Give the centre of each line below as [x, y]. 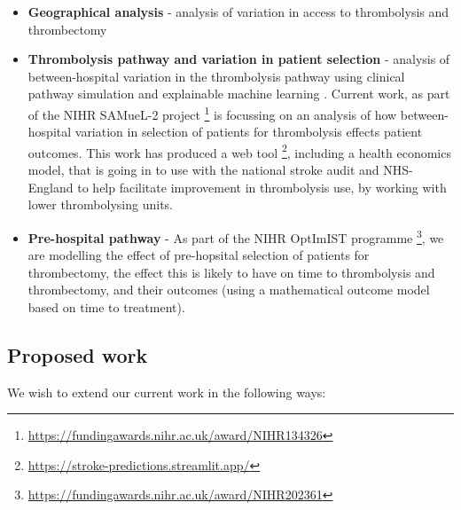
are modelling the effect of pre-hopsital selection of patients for [199, 255]
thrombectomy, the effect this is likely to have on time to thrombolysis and [231, 272]
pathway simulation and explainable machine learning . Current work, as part [239, 94]
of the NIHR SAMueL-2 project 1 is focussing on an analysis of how [212, 113]
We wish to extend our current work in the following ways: [167, 392]
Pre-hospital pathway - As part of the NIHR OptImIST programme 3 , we [236, 236]
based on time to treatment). [106, 306]
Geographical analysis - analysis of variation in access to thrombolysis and [238, 12]
